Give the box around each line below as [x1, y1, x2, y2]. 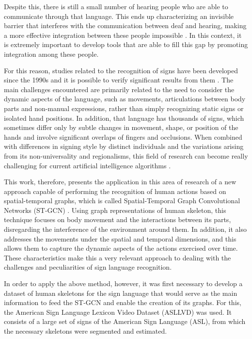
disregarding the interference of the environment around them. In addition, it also [4, 224, 247, 234]
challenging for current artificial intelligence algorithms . [4, 160, 171, 170]
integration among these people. [4, 48, 99, 59]
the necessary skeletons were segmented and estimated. [4, 326, 167, 336]
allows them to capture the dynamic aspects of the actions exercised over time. [4, 243, 238, 253]
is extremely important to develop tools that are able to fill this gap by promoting [4, 39, 248, 49]
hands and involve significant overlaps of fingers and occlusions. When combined [4, 131, 242, 142]
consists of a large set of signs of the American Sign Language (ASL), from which [4, 316, 246, 326]
